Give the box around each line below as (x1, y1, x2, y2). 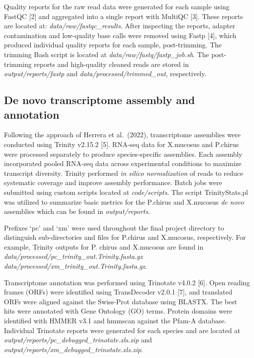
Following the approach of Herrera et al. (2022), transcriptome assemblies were (4, 129, 241, 140)
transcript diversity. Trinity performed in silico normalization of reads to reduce (4, 168, 243, 178)
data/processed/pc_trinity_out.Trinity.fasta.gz (4, 251, 143, 261)
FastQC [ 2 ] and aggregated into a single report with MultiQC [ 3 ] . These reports (4, 11, 243, 21)
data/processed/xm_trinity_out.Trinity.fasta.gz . (4, 261, 147, 271)
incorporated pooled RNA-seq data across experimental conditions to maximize (4, 158, 241, 168)
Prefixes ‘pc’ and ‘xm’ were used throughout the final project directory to (4, 222, 224, 232)
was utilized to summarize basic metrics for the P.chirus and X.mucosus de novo (4, 196, 244, 207)
